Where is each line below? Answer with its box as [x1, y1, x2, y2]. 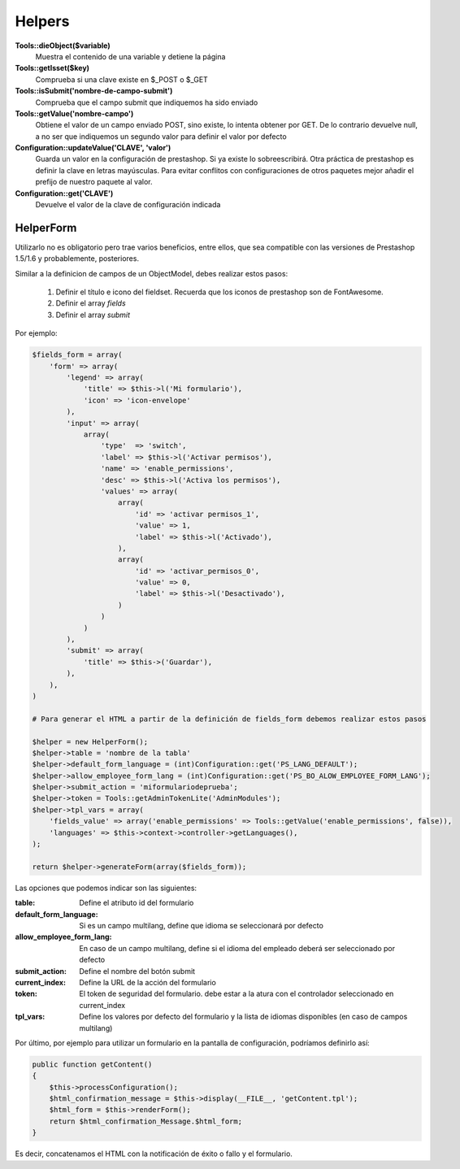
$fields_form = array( [32, 350, 123, 359]
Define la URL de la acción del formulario [79, 977, 217, 987]
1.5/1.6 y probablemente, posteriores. [15, 254, 140, 263]
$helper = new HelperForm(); [32, 737, 149, 746]
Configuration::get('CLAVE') [15, 188, 114, 198]
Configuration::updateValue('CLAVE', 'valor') [15, 143, 171, 153]
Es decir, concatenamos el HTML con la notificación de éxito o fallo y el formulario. [15, 1149, 293, 1158]
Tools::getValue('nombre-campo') [15, 108, 134, 118]
